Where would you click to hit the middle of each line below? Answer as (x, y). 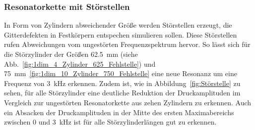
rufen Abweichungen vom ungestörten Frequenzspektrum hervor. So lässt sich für (127, 44)
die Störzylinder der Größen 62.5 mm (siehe (71, 54)
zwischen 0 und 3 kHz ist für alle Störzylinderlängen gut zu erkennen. (110, 122)
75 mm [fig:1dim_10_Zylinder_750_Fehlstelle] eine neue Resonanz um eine (121, 73)
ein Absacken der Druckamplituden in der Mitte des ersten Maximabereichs (119, 112)
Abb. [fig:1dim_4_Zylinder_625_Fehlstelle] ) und (80, 64)
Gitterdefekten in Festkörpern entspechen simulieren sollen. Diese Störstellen (121, 34)
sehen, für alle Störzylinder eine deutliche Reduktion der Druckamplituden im (122, 93)
